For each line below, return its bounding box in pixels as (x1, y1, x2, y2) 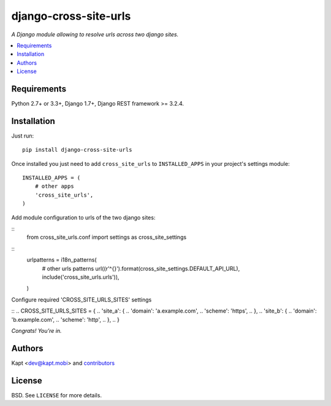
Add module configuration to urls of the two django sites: (11, 214, 156, 221)
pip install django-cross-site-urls (22, 146, 132, 154)
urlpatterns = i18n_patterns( (26, 256, 97, 264)
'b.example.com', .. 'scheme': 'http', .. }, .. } (11, 316, 120, 323)
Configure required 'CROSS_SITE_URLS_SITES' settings (11, 295, 152, 303)
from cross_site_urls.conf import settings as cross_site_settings (26, 233, 187, 241)
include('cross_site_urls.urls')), (42, 273, 120, 281)
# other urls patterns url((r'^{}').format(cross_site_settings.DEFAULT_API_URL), (42, 265, 240, 272)
